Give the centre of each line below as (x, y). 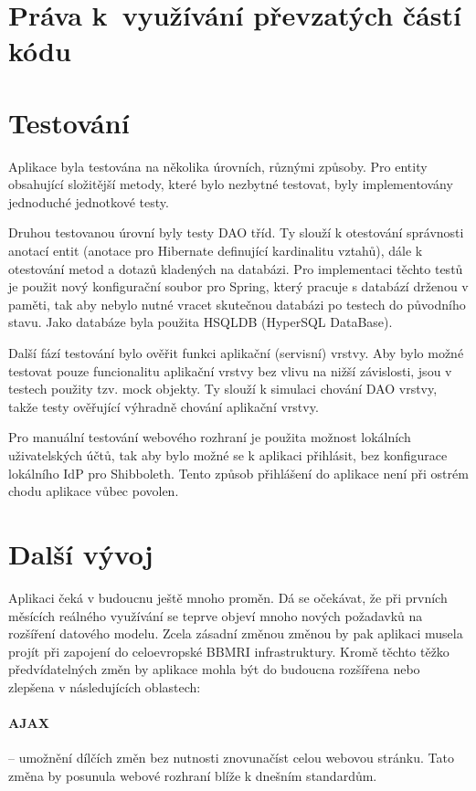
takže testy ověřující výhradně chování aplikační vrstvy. (164, 406)
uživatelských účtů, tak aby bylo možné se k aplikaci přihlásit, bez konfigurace (228, 455)
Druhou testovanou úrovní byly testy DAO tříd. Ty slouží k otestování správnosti (236, 232)
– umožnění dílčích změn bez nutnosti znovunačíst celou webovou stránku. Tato (231, 758)
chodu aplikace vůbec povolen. (94, 491)
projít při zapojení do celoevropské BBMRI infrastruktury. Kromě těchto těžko (229, 651)
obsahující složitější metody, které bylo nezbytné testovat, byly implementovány (231, 184)
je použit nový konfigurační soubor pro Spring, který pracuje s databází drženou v (238, 286)
